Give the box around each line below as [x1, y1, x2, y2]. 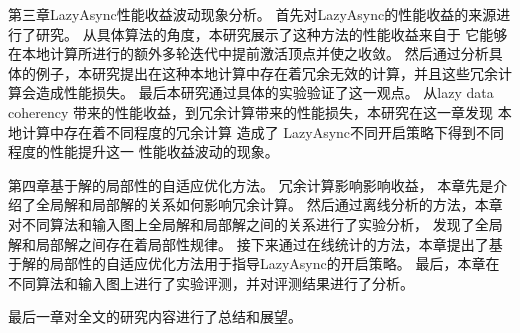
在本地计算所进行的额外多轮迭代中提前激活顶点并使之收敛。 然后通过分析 [8, 43, 489, 64]
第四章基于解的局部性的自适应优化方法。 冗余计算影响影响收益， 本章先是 [8, 174, 494, 195]
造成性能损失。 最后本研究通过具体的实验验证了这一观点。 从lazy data [35, 82, 494, 103]
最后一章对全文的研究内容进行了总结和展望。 [8, 306, 302, 327]
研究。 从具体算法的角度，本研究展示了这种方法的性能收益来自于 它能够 [35, 23, 508, 44]
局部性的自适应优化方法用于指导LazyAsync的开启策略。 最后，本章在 [49, 253, 500, 274]
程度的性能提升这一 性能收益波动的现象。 [8, 141, 279, 162]
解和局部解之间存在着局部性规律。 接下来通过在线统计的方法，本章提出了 [8, 233, 489, 254]
